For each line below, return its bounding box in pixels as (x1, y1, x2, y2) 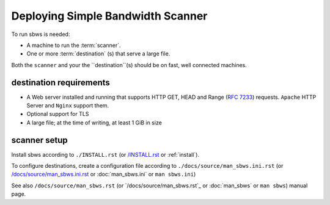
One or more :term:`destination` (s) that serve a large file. (26, 50, 170, 57)
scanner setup (11, 135, 68, 145)
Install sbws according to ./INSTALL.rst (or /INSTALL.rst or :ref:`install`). (11, 151, 200, 158)
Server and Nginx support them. (26, 102, 109, 109)
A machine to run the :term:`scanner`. (26, 41, 122, 49)
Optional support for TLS (26, 110, 89, 118)
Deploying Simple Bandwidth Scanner (11, 9, 208, 23)
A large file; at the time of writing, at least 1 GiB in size (26, 119, 162, 126)
